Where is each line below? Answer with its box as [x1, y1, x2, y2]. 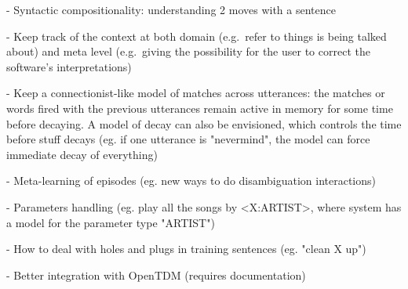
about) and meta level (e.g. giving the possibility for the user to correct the [6, 43, 370, 60]
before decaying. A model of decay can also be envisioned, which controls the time [6, 115, 402, 132]
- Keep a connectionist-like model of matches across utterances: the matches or [6, 85, 385, 101]
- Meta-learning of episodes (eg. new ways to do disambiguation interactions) [6, 172, 377, 189]
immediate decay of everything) [6, 146, 158, 162]
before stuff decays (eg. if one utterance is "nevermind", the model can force [6, 131, 370, 147]
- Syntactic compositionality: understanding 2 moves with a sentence [6, 2, 336, 17]
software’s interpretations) [6, 58, 132, 74]
